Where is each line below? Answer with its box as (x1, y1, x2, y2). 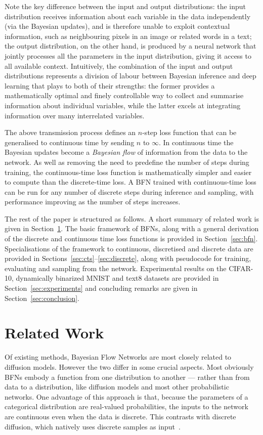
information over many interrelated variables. (5, 110, 145, 120)
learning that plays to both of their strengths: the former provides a (5, 80, 215, 91)
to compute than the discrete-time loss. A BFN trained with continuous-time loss (5, 177, 256, 187)
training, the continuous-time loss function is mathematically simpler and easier (5, 166, 252, 177)
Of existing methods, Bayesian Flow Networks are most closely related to (5, 352, 232, 362)
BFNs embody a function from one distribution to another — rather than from (5, 371, 250, 382)
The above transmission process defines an (5, 127, 136, 138)
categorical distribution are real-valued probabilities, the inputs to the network (5, 401, 248, 412)
